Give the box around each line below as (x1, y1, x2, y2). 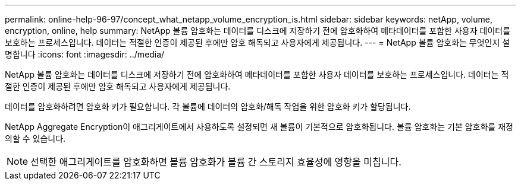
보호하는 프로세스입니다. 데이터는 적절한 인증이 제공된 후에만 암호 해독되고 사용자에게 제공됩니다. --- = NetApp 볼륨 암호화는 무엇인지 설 (5, 37, 510, 47)
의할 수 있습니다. (5, 133, 66, 143)
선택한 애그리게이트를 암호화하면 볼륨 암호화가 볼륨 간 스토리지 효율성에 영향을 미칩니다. (30, 156, 401, 168)
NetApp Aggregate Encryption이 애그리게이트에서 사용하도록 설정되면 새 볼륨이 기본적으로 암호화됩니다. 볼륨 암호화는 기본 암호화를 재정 (5, 122, 513, 132)
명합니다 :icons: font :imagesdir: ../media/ (5, 49, 165, 59)
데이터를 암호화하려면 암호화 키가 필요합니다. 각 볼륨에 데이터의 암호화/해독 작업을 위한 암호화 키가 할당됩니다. (5, 101, 411, 111)
